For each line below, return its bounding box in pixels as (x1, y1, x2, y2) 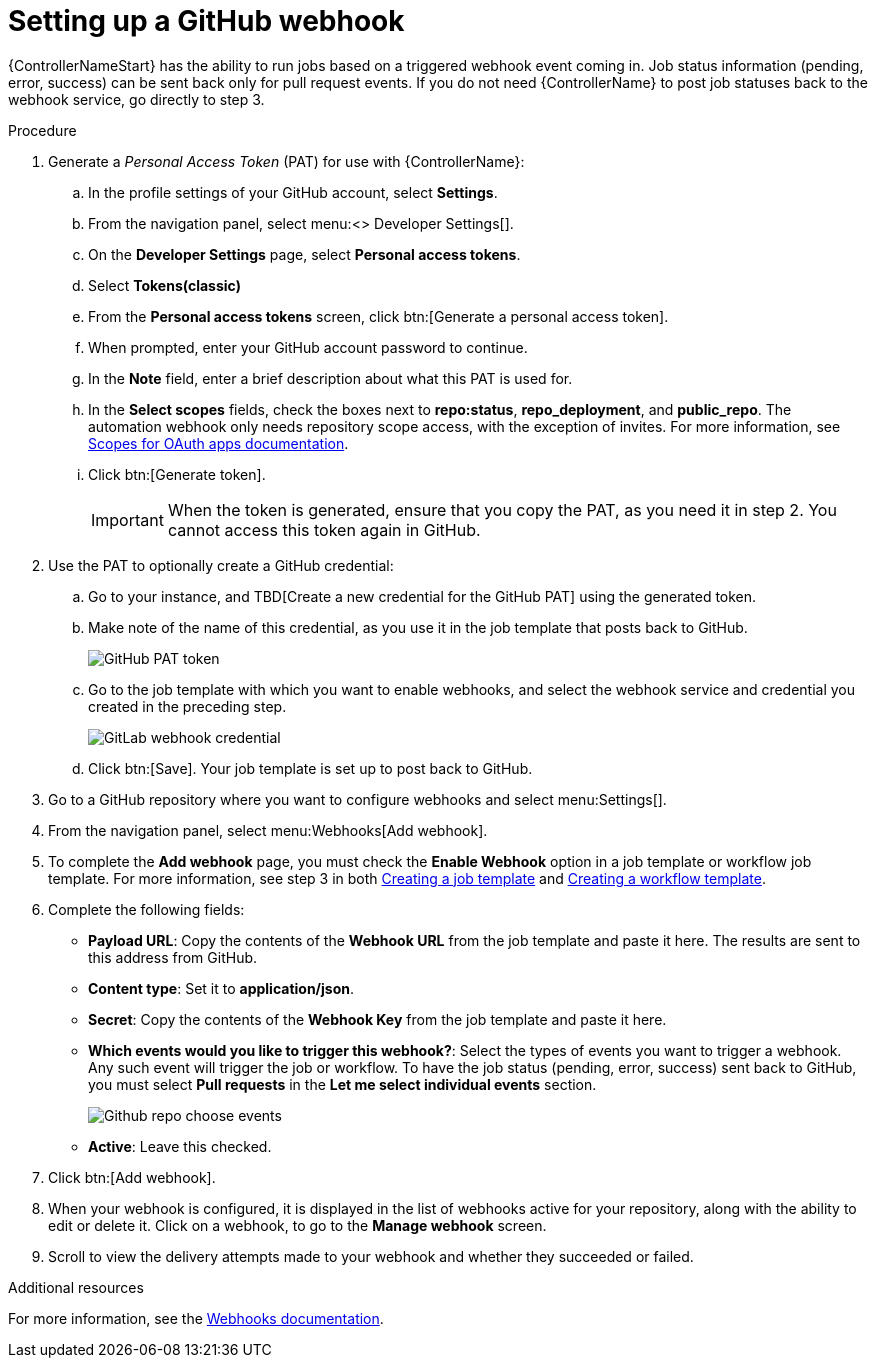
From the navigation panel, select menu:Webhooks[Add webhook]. (48, 821, 488, 839)
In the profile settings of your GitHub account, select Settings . (88, 183, 498, 201)
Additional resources (8, 1278, 144, 1296)
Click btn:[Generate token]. (88, 465, 266, 483)
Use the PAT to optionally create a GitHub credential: (48, 556, 394, 574)
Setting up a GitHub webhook (8, 4, 405, 38)
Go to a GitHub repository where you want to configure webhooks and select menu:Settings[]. (48, 790, 667, 808)
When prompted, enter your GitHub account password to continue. (88, 338, 528, 356)
